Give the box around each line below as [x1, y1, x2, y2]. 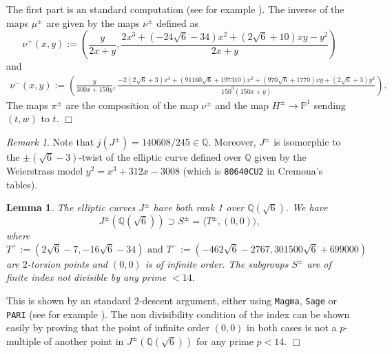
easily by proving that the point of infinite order [6, 320, 210, 335]
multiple [6, 333, 41, 348]
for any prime [196, 333, 254, 348]
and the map [215, 97, 269, 112]
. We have [285, 200, 328, 215]
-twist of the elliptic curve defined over [79, 150, 242, 164]
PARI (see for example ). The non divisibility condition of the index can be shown [6, 306, 350, 321]
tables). [6, 177, 38, 191]
